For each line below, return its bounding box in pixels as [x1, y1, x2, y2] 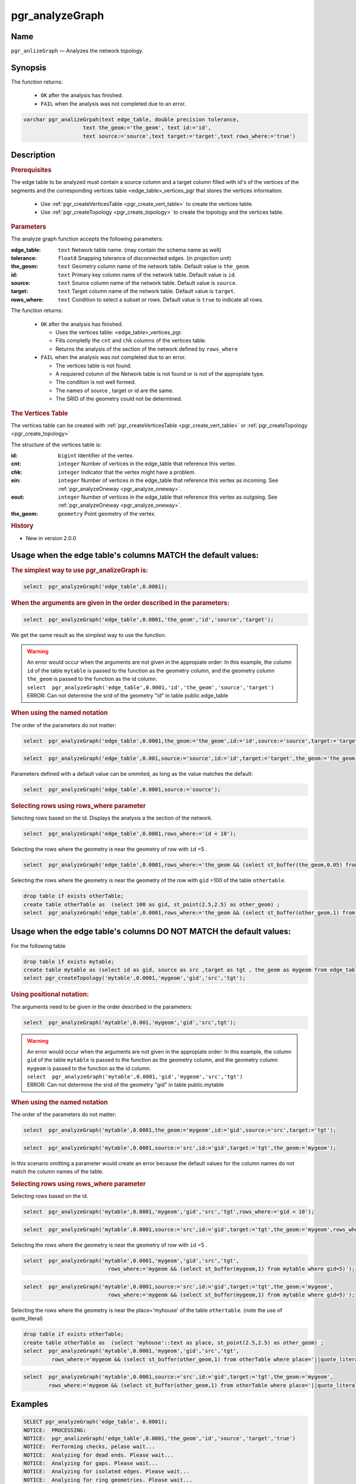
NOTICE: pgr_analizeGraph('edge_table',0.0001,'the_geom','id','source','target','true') [23, 1435, 296, 1442]
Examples [11, 1399, 49, 1409]
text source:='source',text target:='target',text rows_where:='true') [82, 132, 296, 139]
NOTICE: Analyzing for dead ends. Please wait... [23, 1451, 174, 1458]
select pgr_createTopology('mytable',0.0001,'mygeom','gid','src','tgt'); [23, 975, 246, 982]
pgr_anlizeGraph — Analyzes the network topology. [11, 47, 144, 55]
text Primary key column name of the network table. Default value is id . [58, 271, 237, 278]
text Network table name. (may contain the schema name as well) [58, 246, 222, 253]
